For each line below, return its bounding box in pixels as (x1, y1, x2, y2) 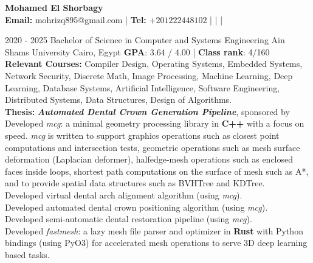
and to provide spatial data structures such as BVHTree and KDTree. (5, 177, 265, 189)
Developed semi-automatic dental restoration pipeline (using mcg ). (5, 212, 252, 225)
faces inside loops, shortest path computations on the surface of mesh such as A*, (5, 164, 309, 177)
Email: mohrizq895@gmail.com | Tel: (5, 13, 146, 26)
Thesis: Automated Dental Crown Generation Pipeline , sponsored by (5, 105, 290, 117)
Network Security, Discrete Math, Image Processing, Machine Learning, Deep (5, 69, 293, 82)
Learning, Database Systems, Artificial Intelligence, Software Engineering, (5, 81, 280, 94)
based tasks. (5, 248, 50, 261)
